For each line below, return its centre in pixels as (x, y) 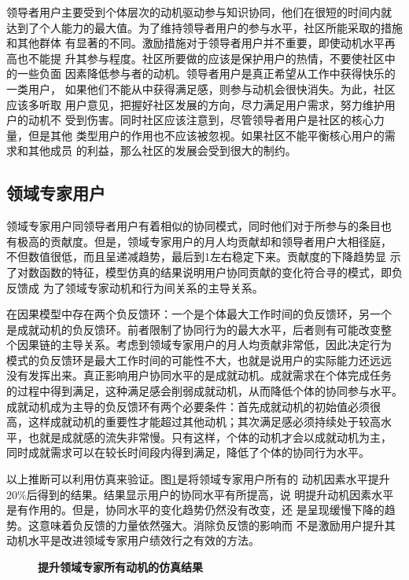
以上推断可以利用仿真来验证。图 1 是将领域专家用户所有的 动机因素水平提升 (198, 479)
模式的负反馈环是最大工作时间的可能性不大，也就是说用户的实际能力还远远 (199, 360)
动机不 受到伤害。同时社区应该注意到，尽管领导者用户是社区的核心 (201, 120)
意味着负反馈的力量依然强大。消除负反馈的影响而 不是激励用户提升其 (217, 525)
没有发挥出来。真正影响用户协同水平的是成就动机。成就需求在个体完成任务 (199, 375)
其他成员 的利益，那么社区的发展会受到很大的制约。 (162, 151)
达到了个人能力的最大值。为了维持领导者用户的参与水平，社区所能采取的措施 (204, 27)
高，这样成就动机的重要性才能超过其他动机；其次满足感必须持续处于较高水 (199, 422)
